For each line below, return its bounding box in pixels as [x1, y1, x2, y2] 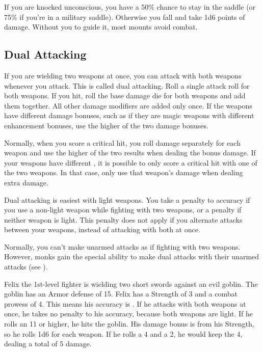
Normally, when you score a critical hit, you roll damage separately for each [4, 137, 241, 148]
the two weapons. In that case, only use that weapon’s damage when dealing [4, 167, 243, 178]
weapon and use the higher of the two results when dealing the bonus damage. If [4, 147, 256, 158]
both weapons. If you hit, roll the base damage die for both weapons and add [4, 90, 246, 101]
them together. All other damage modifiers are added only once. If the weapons [4, 100, 252, 111]
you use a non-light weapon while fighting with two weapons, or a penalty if [4, 204, 242, 215]
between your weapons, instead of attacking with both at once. [4, 224, 200, 235]
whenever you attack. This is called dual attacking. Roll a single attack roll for [4, 80, 250, 91]
